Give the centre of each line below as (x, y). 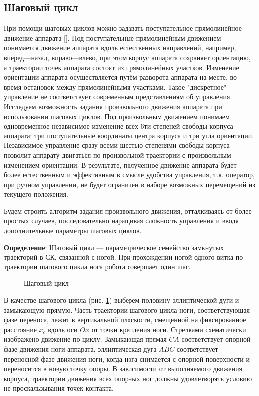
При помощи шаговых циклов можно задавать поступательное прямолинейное (123, 28)
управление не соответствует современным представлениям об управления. (118, 96)
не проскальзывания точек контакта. (59, 388)
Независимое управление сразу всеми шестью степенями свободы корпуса (117, 145)
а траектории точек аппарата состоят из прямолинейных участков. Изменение (122, 67)
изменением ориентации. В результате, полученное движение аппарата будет (120, 165)
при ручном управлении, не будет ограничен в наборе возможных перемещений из (129, 184)
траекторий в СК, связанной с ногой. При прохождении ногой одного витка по (124, 257)
